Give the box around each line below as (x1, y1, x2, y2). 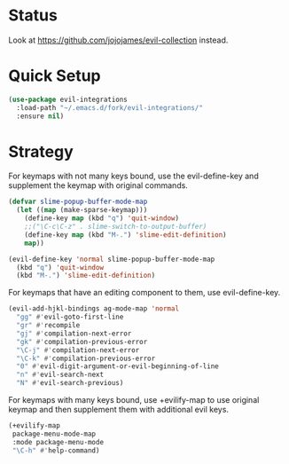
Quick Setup (8, 66, 101, 86)
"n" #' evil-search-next (16, 370, 104, 380)
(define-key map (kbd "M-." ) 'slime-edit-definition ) (24, 230, 227, 240)
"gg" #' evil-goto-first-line (16, 312, 124, 322)
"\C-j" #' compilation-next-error (16, 345, 140, 355)
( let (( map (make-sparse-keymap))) (16, 206, 148, 215)
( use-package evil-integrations (8, 95, 128, 104)
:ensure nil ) (16, 112, 65, 121)
